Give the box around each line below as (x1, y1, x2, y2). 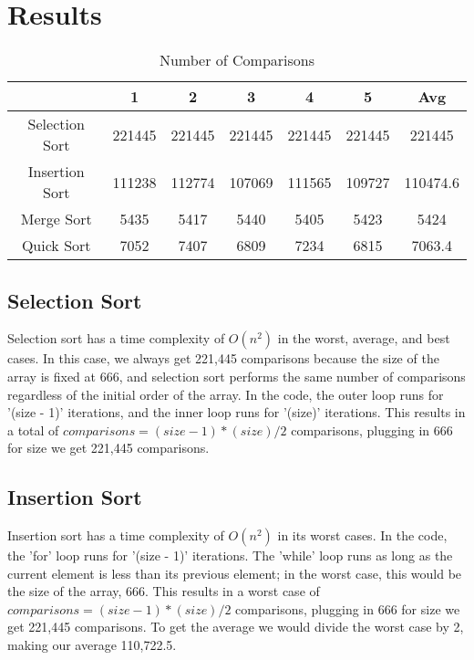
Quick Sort (21, 235, 91, 257)
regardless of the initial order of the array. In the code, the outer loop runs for (7, 384, 444, 403)
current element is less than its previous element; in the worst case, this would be (7, 563, 462, 582)
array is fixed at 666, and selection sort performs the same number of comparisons (7, 366, 466, 385)
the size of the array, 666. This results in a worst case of (7, 581, 320, 601)
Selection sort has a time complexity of (7, 329, 225, 348)
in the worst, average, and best (277, 329, 450, 348)
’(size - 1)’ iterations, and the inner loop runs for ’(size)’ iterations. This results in (7, 403, 466, 422)
